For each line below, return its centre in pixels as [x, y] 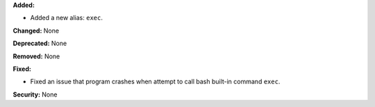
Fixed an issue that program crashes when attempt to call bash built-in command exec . [155, 82]
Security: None [35, 94]
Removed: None [36, 56]
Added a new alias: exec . [67, 18]
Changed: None [36, 31]
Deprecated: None [40, 43]
